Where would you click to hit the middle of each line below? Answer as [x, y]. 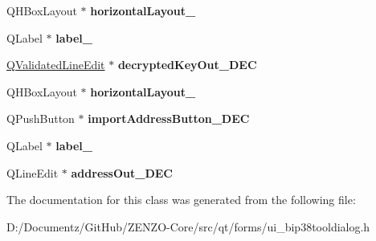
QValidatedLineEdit [56, 65]
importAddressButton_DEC [169, 118]
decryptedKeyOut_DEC [187, 65]
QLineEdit [33, 172]
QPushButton [41, 118]
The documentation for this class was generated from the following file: [181, 200]
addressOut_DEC [122, 172]
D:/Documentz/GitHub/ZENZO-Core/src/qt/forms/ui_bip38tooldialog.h [188, 226]
